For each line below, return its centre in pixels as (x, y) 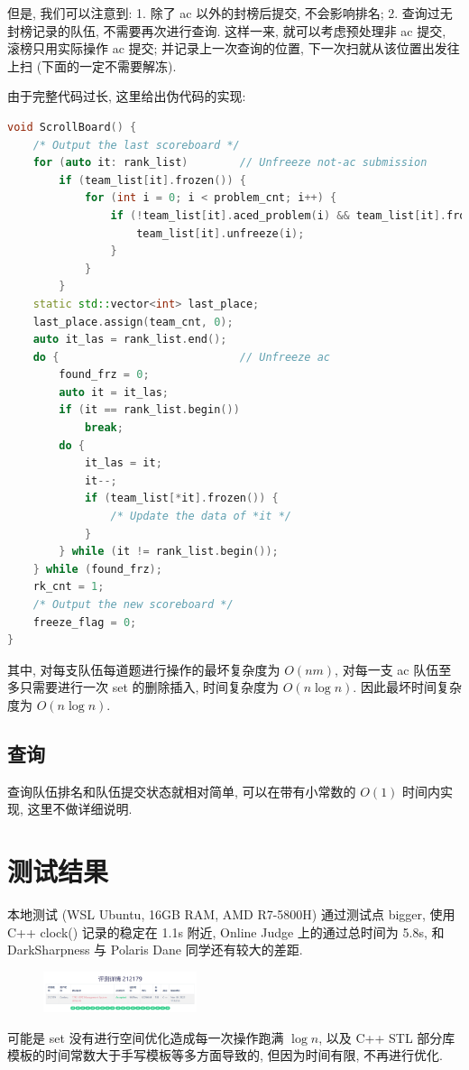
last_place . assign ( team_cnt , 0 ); (133, 322)
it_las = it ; (123, 463)
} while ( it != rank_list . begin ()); (169, 552)
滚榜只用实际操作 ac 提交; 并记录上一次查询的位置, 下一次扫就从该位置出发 (227, 48)
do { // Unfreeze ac (181, 357)
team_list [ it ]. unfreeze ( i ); (221, 233)
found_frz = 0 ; (104, 375)
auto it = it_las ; (114, 392)
